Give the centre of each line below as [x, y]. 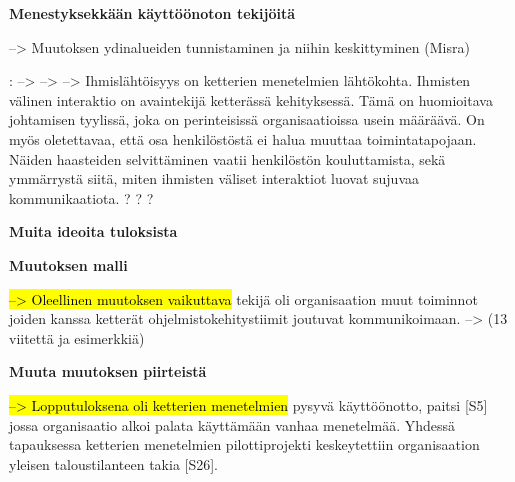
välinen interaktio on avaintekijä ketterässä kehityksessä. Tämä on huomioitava [251, 99]
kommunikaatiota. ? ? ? [81, 197]
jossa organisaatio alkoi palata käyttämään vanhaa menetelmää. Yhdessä [232, 424]
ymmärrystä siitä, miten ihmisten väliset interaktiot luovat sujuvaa [214, 178]
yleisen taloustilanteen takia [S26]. [114, 463]
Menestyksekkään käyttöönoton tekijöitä [152, 13]
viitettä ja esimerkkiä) [77, 337]
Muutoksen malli [68, 264]
